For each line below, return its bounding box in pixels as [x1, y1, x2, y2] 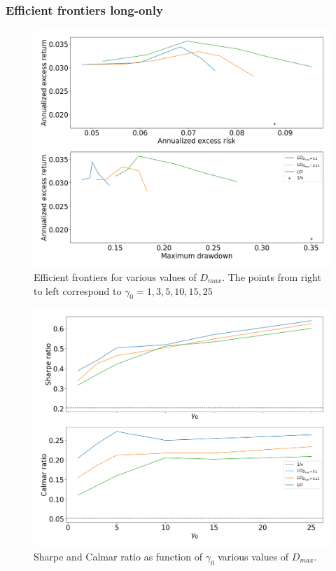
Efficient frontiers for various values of [34, 269, 197, 284]
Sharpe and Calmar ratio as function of [34, 549, 202, 564]
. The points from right [222, 269, 321, 284]
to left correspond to [34, 283, 122, 298]
